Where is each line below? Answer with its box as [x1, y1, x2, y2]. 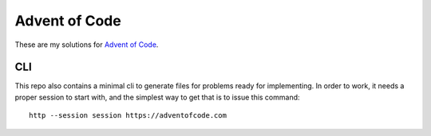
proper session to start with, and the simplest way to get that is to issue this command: [14, 92, 300, 102]
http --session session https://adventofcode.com [29, 111, 227, 120]
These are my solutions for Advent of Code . [14, 40, 159, 49]
